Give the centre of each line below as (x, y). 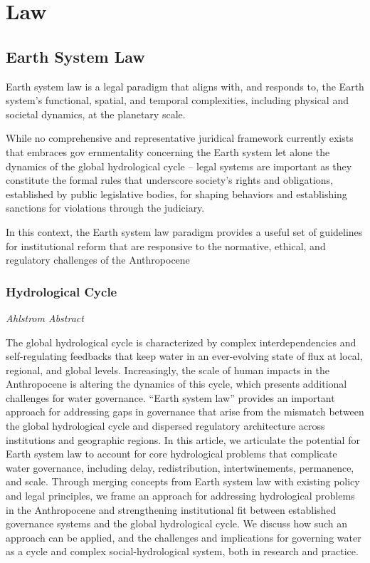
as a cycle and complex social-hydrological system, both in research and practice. (182, 551)
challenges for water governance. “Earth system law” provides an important (170, 397)
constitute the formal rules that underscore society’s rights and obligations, (170, 180)
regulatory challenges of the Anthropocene (98, 260)
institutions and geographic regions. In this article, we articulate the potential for (183, 439)
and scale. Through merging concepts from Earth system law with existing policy (183, 481)
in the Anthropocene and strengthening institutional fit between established (171, 509)
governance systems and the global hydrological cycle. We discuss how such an (177, 523)
